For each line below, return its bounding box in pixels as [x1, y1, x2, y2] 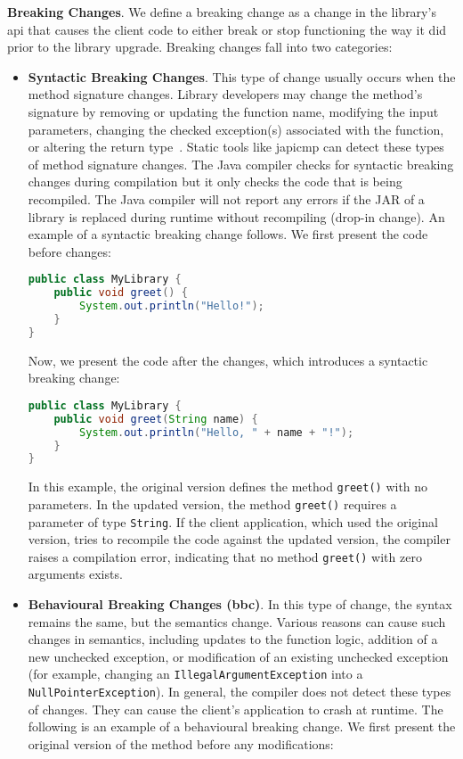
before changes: [28, 242, 111, 260]
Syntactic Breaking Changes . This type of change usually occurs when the [28, 67, 456, 86]
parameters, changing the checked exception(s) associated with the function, [28, 120, 444, 138]
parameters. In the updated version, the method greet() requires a [28, 494, 397, 513]
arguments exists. [28, 565, 123, 583]
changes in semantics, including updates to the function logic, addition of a [28, 630, 438, 648]
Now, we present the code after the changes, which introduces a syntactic [28, 351, 428, 369]
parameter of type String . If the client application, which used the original [28, 512, 438, 531]
